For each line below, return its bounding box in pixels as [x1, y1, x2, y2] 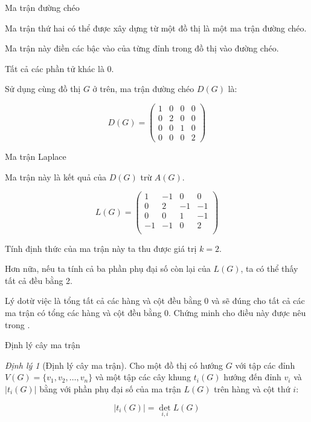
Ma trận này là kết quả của [5, 170, 107, 183]
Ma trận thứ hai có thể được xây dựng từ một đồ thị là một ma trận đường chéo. [5, 21, 307, 34]
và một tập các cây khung [95, 371, 191, 383]
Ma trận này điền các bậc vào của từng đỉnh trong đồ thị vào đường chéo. [5, 42, 279, 54]
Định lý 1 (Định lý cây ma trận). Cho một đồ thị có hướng [5, 358, 223, 371]
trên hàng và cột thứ [214, 382, 290, 395]
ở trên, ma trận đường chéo [92, 82, 194, 95]
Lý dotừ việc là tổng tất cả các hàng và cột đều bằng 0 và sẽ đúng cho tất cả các [5, 294, 305, 307]
